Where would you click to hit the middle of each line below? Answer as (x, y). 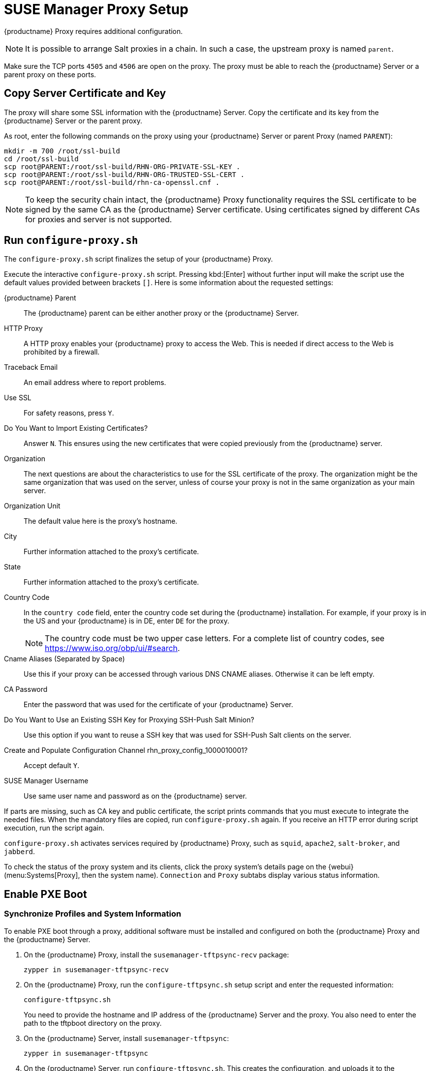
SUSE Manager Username (46, 781)
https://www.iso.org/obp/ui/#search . (112, 648)
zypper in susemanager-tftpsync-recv (96, 969)
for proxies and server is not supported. (99, 219)
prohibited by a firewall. (62, 352)
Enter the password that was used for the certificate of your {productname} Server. (158, 705)
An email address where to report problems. (95, 383)
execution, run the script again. (54, 828)
